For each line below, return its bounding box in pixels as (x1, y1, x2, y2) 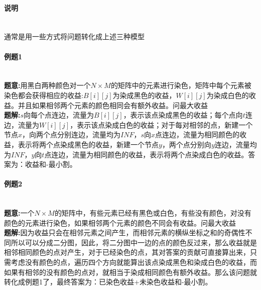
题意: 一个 (4, 208, 35, 218)
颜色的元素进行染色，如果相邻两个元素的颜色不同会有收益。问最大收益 (4, 217, 236, 228)
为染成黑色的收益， (112, 89, 176, 100)
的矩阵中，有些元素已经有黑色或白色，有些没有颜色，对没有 (54, 208, 251, 218)
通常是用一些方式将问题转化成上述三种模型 (4, 31, 145, 42)
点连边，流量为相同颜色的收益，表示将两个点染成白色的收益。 (44, 149, 248, 159)
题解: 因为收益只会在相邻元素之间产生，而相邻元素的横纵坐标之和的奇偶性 (4, 227, 245, 238)
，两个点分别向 (162, 139, 211, 149)
